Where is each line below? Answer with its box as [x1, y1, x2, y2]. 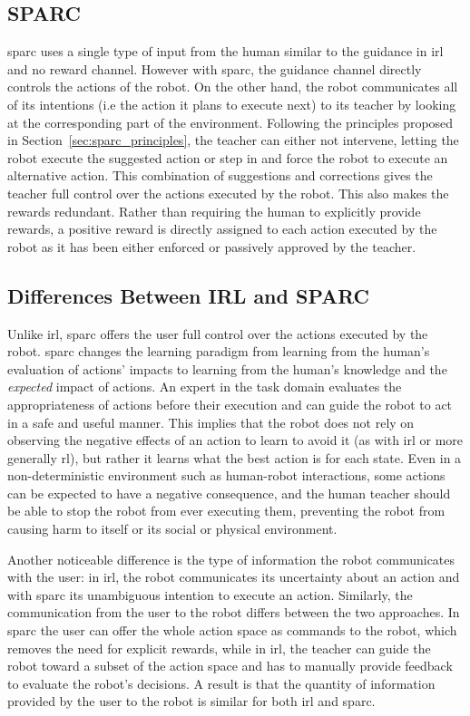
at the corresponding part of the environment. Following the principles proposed [7, 112, 454, 131]
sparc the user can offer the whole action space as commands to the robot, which [7, 621, 457, 640]
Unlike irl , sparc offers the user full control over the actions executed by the [7, 324, 428, 343]
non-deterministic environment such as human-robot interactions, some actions [7, 466, 446, 485]
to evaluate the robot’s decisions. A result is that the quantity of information [7, 673, 436, 692]
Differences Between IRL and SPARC [7, 281, 370, 309]
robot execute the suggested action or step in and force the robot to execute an [7, 148, 448, 167]
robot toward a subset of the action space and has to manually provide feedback [7, 656, 453, 675]
